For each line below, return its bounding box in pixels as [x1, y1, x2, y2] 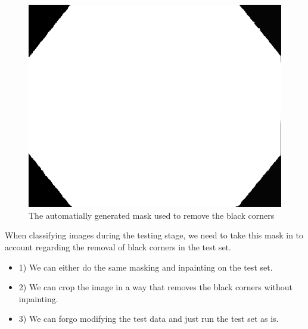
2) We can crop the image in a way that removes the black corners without [18, 281, 293, 293]
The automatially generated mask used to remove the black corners [29, 209, 275, 221]
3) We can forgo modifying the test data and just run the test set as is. [18, 312, 279, 325]
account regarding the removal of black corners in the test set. [5, 240, 231, 253]
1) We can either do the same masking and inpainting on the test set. [18, 260, 273, 273]
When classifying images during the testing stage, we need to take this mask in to [5, 229, 304, 241]
